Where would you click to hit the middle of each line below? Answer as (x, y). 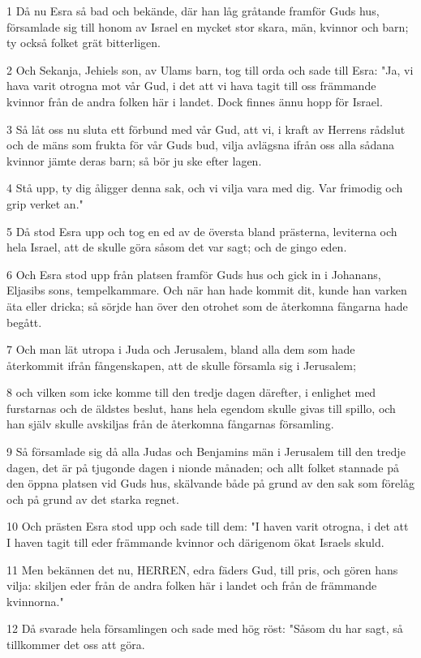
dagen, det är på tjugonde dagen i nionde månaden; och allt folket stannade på (203, 467)
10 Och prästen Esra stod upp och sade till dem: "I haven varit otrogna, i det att (208, 526)
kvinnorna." (35, 601)
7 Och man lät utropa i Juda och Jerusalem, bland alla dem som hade (181, 349)
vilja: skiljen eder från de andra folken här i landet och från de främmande (192, 585)
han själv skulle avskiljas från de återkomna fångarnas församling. (170, 424)
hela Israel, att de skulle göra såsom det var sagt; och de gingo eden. (177, 247)
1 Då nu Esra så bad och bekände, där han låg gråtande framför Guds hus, (193, 11)
